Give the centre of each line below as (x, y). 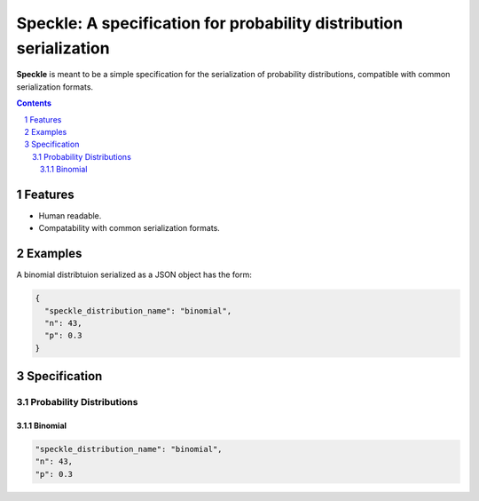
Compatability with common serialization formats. (130, 228)
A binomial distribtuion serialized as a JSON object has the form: (134, 274)
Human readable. (70, 215)
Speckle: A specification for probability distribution (210, 23)
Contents (34, 103)
